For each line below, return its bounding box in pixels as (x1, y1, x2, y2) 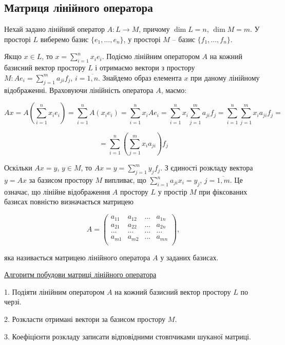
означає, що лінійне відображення (4, 186, 110, 197)
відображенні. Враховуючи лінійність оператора (4, 84, 154, 95)
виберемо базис (40, 33, 89, 44)
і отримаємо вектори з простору (95, 62, 195, 73)
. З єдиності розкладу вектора (160, 162, 253, 173)
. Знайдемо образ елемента (98, 72, 182, 83)
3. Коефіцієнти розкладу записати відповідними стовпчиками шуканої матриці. (4, 331, 251, 341)
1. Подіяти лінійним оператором (4, 286, 105, 297)
